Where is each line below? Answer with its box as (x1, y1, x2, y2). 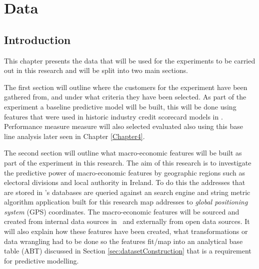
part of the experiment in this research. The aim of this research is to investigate (4, 157, 251, 167)
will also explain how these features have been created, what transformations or (4, 226, 248, 236)
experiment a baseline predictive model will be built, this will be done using (4, 101, 236, 111)
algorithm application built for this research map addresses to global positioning (4, 196, 248, 207)
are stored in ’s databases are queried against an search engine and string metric (4, 186, 250, 197)
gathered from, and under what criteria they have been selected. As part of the (4, 91, 246, 102)
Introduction (4, 31, 71, 47)
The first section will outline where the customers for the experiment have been (4, 81, 247, 92)
